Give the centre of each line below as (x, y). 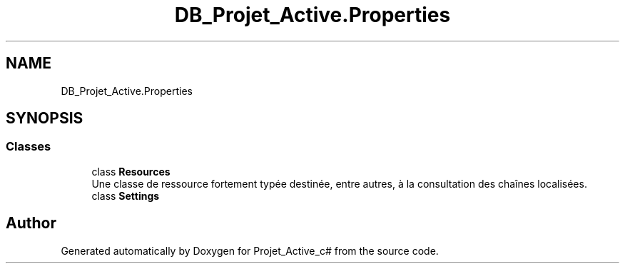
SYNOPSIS (45, 118)
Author (31, 223)
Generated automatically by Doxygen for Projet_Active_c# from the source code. (250, 250)
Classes (29, 147)
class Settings (126, 196)
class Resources (131, 171)
